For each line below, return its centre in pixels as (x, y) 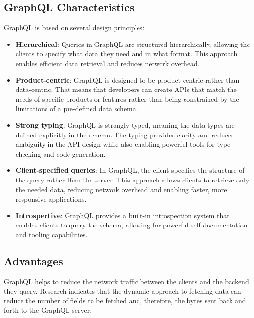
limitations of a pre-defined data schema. (77, 108)
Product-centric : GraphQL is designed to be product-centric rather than (127, 79)
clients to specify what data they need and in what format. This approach (127, 54)
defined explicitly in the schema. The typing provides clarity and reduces (125, 134)
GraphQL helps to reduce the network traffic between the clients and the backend (127, 281)
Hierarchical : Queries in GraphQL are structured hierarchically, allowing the (133, 44)
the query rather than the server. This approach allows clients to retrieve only (132, 179)
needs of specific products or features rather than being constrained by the (127, 99)
